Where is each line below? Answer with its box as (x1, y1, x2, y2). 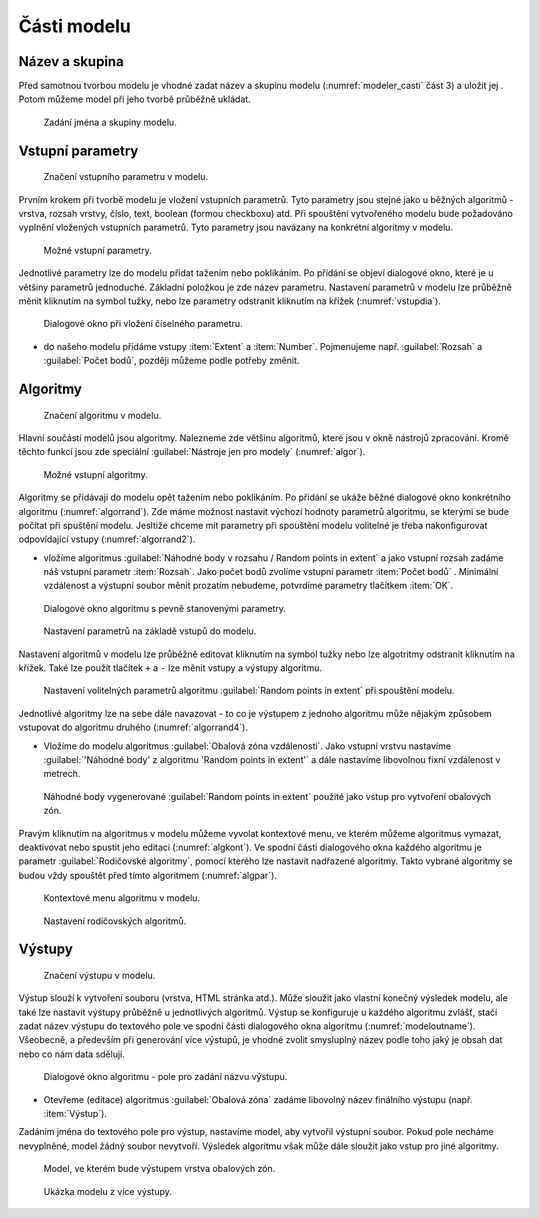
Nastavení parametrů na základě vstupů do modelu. (43, 625, 257, 637)
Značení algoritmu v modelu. (43, 409, 162, 421)
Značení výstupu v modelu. (43, 969, 156, 981)
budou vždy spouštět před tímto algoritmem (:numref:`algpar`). (18, 869, 277, 881)
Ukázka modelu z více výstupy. (43, 1185, 172, 1197)
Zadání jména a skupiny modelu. (43, 116, 177, 128)
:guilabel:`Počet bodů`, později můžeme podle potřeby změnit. (43, 355, 300, 367)
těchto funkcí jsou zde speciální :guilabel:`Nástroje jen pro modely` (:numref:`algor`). (18, 446, 366, 458)
